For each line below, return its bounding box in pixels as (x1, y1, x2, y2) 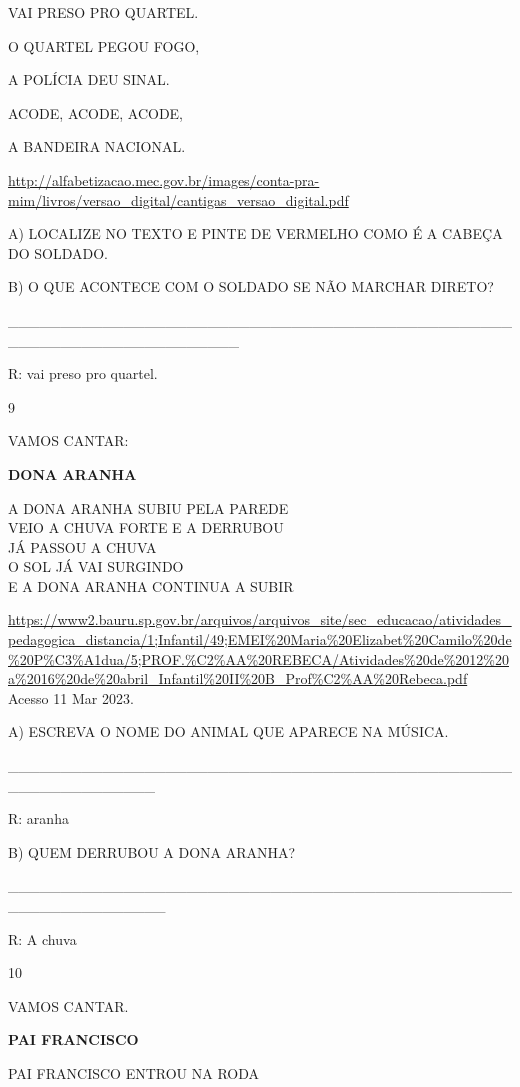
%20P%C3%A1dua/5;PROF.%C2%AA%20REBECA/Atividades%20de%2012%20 (8, 648, 509, 669)
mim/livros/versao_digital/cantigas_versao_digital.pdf (8, 189, 349, 210)
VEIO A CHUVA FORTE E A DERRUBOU (8, 517, 284, 538)
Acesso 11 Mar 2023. (8, 687, 134, 708)
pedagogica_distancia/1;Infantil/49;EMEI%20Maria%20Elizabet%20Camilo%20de (8, 629, 512, 650)
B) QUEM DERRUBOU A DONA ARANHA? (8, 841, 296, 862)
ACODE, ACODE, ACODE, (8, 102, 184, 123)
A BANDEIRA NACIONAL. (8, 136, 186, 157)
